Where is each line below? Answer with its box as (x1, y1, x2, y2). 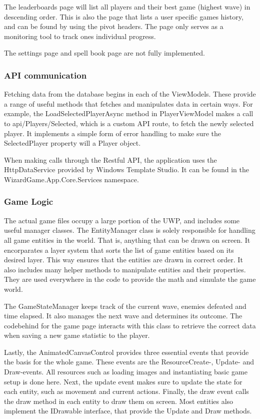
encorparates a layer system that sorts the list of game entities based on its (4, 244, 234, 255)
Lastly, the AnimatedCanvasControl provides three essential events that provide (4, 346, 249, 357)
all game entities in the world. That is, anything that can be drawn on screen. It (4, 234, 250, 245)
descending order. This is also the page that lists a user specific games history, (4, 11, 243, 22)
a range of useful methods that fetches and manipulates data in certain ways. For (4, 98, 253, 109)
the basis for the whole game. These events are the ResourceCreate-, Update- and (4, 356, 254, 367)
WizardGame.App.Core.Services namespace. (4, 174, 139, 184)
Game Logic (4, 195, 53, 208)
